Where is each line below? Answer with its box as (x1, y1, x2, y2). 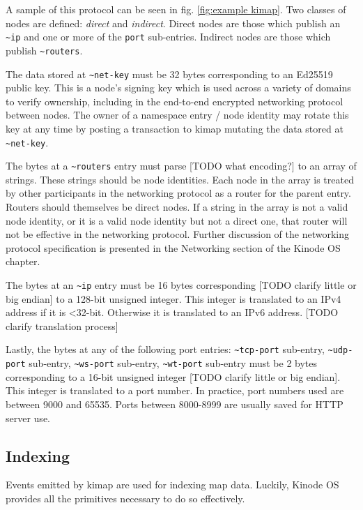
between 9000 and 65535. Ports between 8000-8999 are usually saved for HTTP (6, 396, 343, 411)
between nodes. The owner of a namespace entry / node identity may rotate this (6, 107, 349, 122)
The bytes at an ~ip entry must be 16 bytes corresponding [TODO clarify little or (6, 278, 357, 292)
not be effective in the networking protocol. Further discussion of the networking (6, 227, 349, 241)
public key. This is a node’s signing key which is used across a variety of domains (6, 80, 351, 95)
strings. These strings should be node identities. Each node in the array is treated (6, 172, 354, 186)
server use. (6, 410, 50, 425)
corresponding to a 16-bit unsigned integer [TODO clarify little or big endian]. (6, 369, 341, 384)
